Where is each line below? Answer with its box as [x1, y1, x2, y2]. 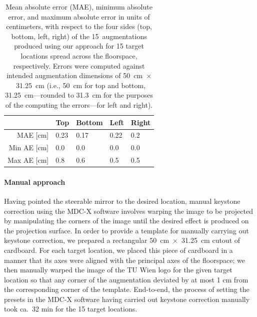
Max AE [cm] [7, 155, 49, 165]
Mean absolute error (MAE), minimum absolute [5, 2, 152, 12]
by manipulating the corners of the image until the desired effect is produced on [4, 215, 249, 226]
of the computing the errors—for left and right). [5, 99, 153, 110]
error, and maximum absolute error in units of [8, 11, 150, 22]
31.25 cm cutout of [181, 235, 240, 245]
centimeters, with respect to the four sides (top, [6, 21, 152, 32]
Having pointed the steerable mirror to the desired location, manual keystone [4, 195, 240, 206]
